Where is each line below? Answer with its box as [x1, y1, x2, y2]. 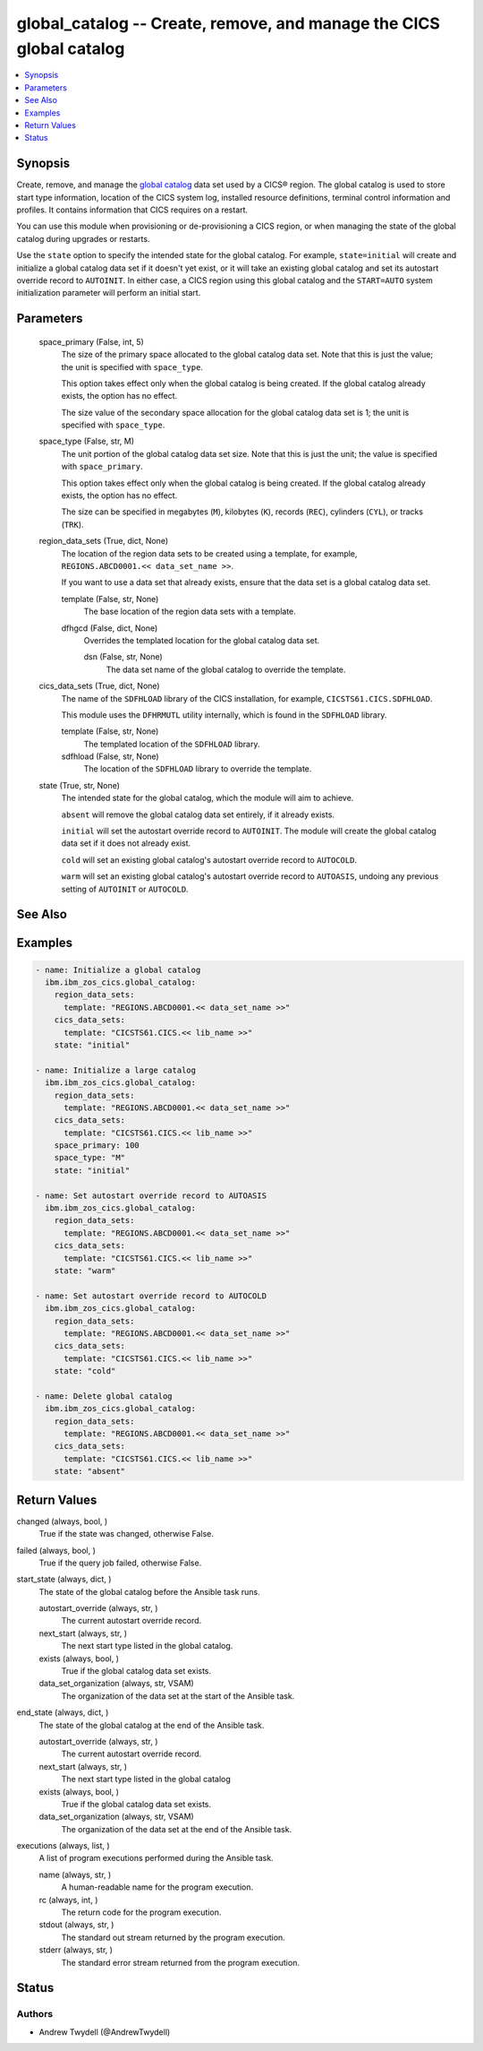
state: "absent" [54, 1466, 125, 1477]
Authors [16, 2008, 54, 2021]
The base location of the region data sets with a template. [83, 606, 297, 617]
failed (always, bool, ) [16, 1545, 96, 1555]
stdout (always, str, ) [38, 1919, 114, 1930]
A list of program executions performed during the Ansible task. [38, 1853, 274, 1864]
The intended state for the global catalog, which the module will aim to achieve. [61, 793, 354, 804]
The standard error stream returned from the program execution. [61, 1957, 300, 1968]
